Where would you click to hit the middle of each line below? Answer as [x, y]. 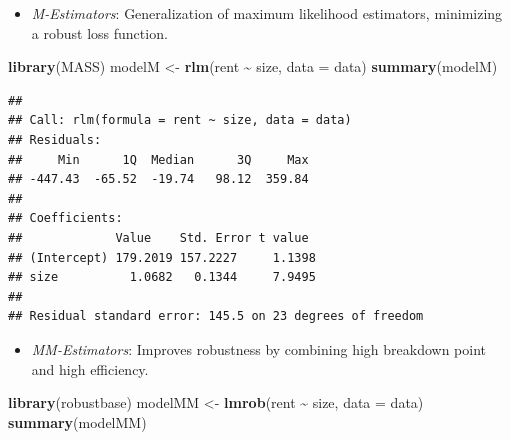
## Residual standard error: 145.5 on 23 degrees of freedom [216, 316]
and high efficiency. [90, 368]
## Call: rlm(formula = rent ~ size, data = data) [180, 120]
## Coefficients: [65, 218]
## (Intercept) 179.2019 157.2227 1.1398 [162, 257]
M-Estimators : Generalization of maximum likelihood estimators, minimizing [267, 13]
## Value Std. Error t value [158, 237]
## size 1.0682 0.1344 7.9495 [162, 277]
